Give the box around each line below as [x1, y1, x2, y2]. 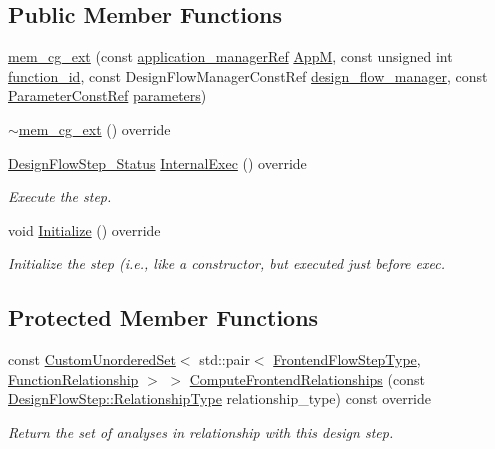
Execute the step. [8, 186, 112, 207]
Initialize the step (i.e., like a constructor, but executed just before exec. [8, 253, 445, 274]
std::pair [199, 349, 250, 370]
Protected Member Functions [8, 302, 319, 333]
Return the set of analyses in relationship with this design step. [8, 421, 394, 442]
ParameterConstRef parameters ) [8, 85, 207, 106]
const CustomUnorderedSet [8, 349, 176, 370]
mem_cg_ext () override [18, 118, 171, 139]
